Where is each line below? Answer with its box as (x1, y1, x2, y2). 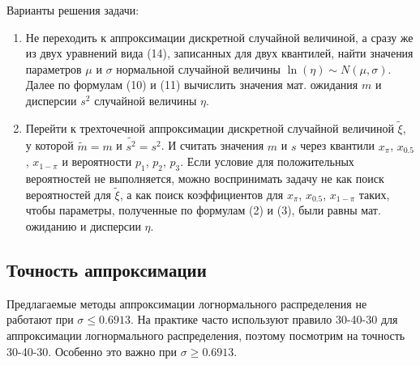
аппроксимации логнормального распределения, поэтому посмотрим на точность (6, 327, 405, 344)
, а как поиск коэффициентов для (119, 185, 284, 202)
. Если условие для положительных (180, 153, 354, 170)
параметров (25, 60, 82, 77)
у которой (25, 137, 74, 154)
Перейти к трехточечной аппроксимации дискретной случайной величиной (25, 119, 394, 136)
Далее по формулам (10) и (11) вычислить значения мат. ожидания (25, 76, 358, 93)
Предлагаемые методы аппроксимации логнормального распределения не (6, 295, 367, 312)
